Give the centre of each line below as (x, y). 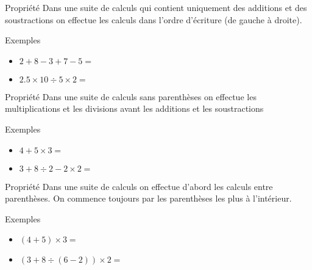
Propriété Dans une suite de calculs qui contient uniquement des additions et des (156, 7)
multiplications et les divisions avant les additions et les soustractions (134, 108)
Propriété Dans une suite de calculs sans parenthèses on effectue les (131, 96)
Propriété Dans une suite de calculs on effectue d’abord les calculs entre (139, 186)
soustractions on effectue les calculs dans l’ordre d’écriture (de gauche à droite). (154, 19)
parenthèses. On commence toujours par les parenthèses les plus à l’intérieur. (148, 198)
